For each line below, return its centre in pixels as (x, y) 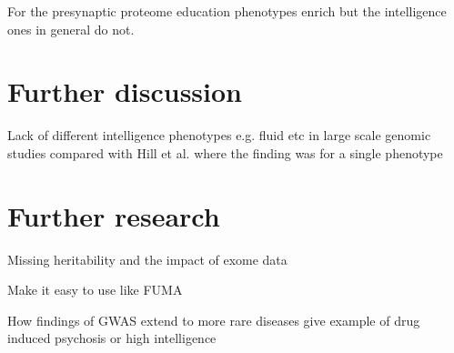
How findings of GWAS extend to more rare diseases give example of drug (214, 320)
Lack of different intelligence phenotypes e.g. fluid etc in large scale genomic (219, 135)
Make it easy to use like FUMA (95, 290)
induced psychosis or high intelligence (112, 338)
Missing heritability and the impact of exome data (147, 259)
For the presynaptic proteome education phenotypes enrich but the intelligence (227, 11)
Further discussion (125, 91)
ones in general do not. (71, 29)
